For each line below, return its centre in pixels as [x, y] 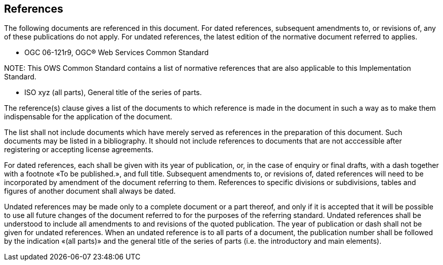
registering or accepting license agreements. [79, 150]
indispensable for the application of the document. [88, 117]
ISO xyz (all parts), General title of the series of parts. [113, 93]
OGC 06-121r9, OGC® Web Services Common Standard [117, 53]
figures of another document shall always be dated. [90, 191]
